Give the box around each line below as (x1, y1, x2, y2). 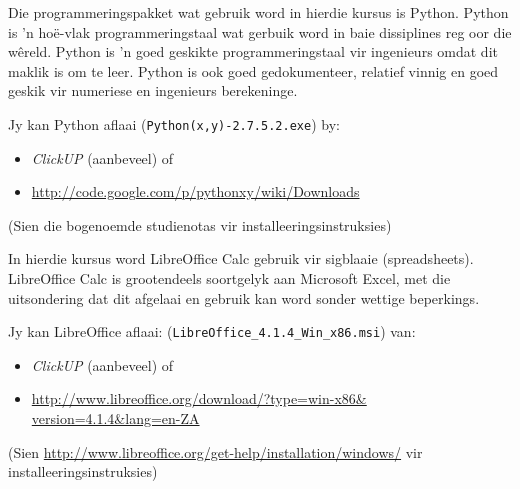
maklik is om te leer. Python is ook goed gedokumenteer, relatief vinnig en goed (8, 60, 499, 81)
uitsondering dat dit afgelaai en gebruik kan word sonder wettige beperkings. (8, 287, 480, 308)
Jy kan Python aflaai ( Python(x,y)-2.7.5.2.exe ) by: (8, 113, 340, 134)
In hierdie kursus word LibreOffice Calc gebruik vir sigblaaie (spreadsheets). (8, 248, 474, 269)
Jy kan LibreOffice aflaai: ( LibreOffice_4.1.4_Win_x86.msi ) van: (8, 321, 416, 342)
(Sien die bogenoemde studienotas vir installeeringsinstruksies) (8, 214, 392, 235)
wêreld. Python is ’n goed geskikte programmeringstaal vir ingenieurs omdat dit (8, 41, 498, 62)
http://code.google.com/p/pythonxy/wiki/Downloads (31, 181, 360, 202)
